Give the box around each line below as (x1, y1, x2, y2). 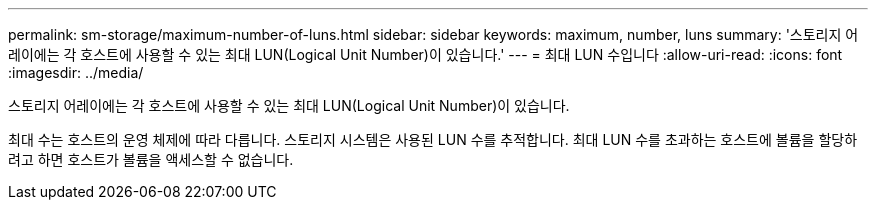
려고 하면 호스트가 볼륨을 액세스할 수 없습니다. (8, 151, 294, 168)
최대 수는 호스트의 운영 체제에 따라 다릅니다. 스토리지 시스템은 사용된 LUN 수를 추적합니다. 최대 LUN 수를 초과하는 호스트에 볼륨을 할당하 (8, 131, 858, 148)
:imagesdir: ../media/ (8, 64, 144, 81)
